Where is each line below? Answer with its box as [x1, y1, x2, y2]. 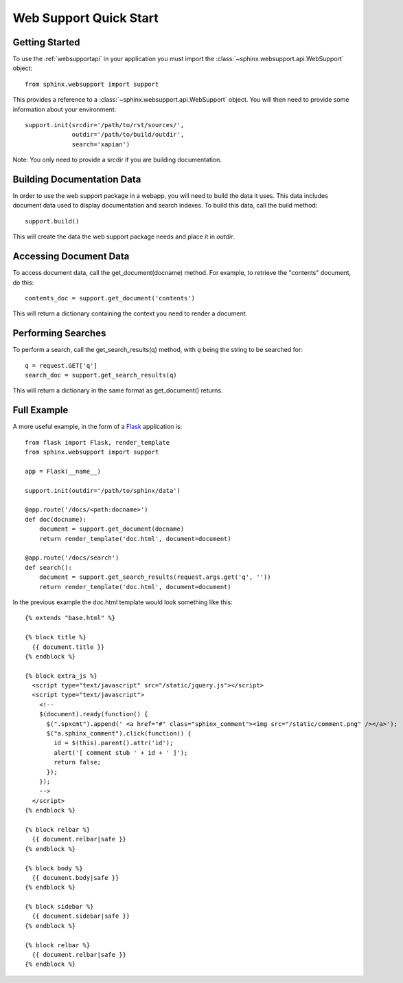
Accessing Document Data [12, 251, 130, 263]
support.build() [25, 217, 80, 225]
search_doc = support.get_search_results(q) [25, 371, 178, 379]
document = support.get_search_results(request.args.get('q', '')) [38, 573, 271, 581]
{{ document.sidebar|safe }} [32, 912, 130, 920]
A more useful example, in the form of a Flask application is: [12, 423, 183, 431]
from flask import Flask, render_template [25, 439, 170, 446]
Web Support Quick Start [12, 10, 159, 25]
